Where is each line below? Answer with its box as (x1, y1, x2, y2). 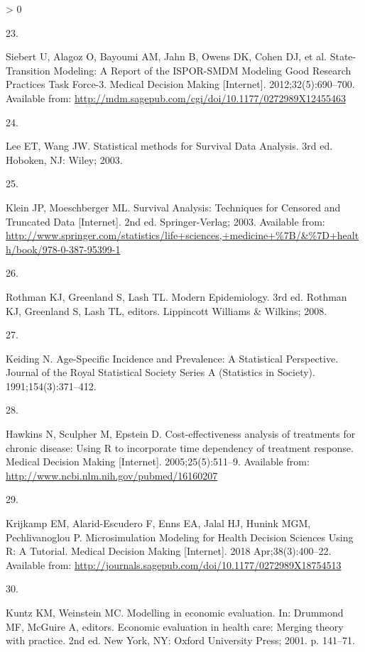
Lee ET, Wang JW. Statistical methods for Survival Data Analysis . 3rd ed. (6, 138, 333, 153)
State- (329, 49, 356, 64)
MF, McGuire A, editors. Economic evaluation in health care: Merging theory (6, 619, 344, 634)
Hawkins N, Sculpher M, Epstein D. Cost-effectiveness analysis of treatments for (6, 426, 356, 441)
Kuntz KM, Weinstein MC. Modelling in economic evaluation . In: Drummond (6, 605, 344, 619)
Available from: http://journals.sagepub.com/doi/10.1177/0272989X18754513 (6, 557, 342, 572)
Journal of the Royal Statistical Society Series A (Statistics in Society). (6, 365, 315, 380)
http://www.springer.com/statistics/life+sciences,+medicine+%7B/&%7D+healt (6, 228, 359, 243)
